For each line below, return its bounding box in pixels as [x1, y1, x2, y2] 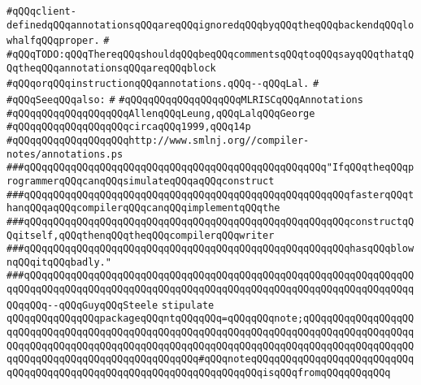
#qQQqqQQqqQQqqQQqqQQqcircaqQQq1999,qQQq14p [7, 121, 251, 133]
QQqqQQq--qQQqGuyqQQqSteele [7, 299, 158, 311]
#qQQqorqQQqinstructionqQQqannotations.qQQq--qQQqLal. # [7, 78, 319, 90]
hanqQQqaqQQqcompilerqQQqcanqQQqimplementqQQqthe [7, 202, 280, 214]
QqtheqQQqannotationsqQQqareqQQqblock [7, 62, 216, 74]
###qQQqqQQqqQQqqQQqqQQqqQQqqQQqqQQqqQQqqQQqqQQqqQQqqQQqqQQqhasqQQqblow [7, 243, 414, 255]
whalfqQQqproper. [7, 35, 100, 47]
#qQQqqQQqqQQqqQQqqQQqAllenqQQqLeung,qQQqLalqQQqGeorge [7, 107, 315, 119]
